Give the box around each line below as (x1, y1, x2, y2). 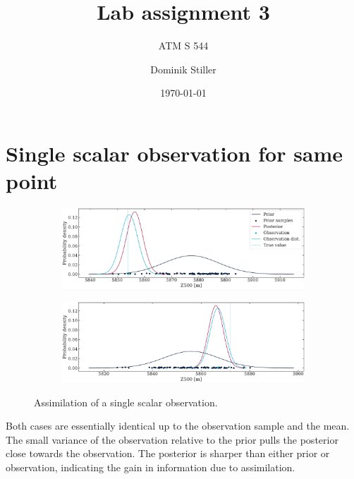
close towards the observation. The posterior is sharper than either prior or (6, 446, 330, 461)
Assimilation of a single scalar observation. (34, 394, 218, 409)
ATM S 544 (158, 38, 209, 53)
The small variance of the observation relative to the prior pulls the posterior (6, 432, 338, 447)
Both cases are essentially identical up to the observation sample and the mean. (6, 418, 350, 433)
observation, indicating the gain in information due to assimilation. (6, 460, 295, 475)
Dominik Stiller (150, 61, 216, 76)
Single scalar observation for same (6, 138, 343, 167)
